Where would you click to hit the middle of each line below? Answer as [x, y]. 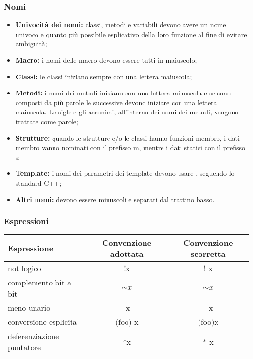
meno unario [29, 308]
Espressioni [26, 221]
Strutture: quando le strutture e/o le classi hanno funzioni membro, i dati [127, 138]
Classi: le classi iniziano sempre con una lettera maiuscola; [104, 76]
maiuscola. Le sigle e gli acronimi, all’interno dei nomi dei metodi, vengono [127, 112]
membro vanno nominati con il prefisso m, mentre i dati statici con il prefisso [130, 147]
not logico [25, 268]
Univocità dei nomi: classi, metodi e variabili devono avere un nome [121, 25]
